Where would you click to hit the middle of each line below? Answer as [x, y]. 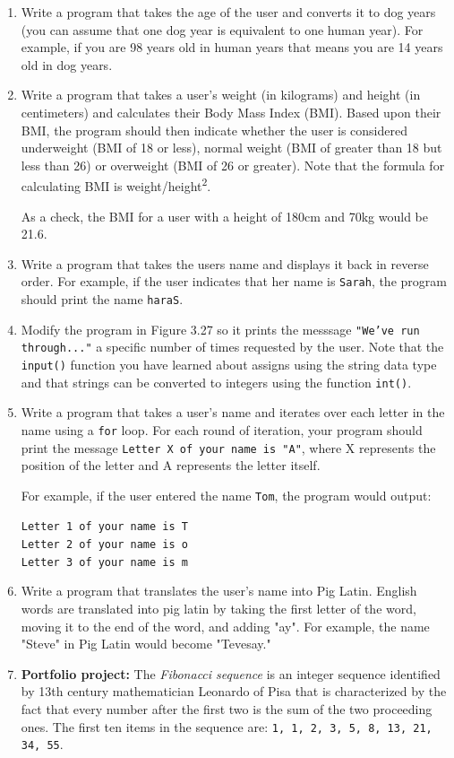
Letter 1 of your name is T [104, 527]
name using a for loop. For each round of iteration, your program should [222, 429]
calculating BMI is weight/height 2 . [116, 184]
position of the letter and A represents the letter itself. [171, 465]
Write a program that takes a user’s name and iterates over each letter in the [233, 412]
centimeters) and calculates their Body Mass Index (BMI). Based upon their [231, 112]
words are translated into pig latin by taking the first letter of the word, [218, 609]
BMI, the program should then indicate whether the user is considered [214, 130]
